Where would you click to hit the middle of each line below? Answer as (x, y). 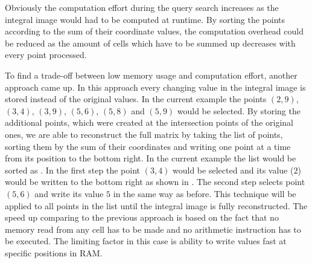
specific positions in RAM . (54, 252)
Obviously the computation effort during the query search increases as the (142, 7)
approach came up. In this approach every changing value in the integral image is (155, 87)
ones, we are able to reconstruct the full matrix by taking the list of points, (144, 134)
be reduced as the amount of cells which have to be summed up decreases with (150, 43)
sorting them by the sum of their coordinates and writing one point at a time (148, 146)
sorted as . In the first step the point (72, 170)
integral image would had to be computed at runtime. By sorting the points (145, 19)
